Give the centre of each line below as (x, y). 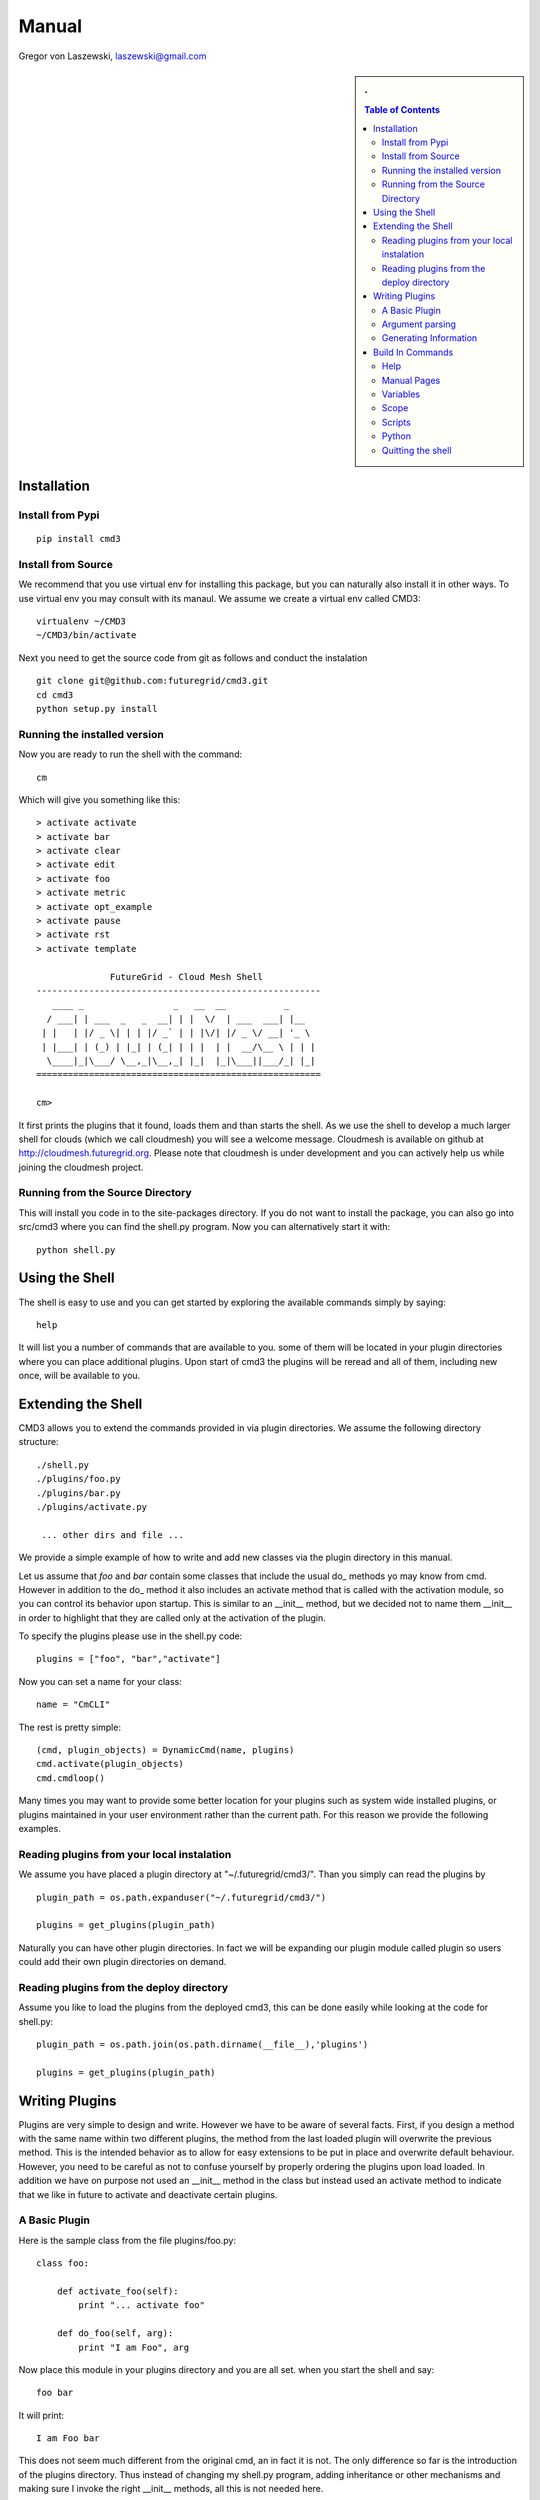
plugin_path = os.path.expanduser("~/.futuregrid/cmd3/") (181, 1897)
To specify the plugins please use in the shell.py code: (130, 1636)
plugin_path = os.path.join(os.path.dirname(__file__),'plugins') (202, 2044)
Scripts (396, 422)
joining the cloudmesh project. (81, 1167)
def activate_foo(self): (117, 2291)
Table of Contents (402, 110)
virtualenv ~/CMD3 (81, 621)
